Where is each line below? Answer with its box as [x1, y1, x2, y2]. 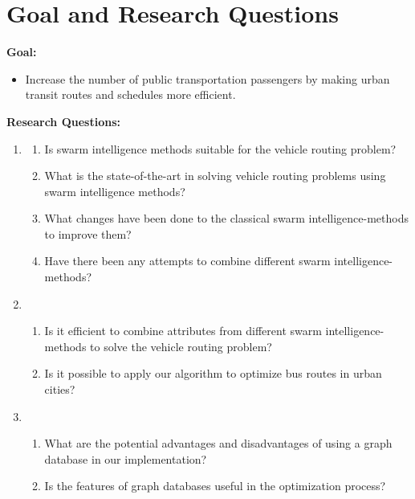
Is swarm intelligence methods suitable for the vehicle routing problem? [44, 140, 397, 157]
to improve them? [44, 225, 132, 242]
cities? [44, 381, 75, 398]
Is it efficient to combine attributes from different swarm [44, 322, 322, 339]
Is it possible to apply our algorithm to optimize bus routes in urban [44, 365, 382, 382]
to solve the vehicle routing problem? [90, 337, 272, 354]
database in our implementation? [44, 450, 207, 467]
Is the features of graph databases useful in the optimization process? [44, 477, 386, 494]
